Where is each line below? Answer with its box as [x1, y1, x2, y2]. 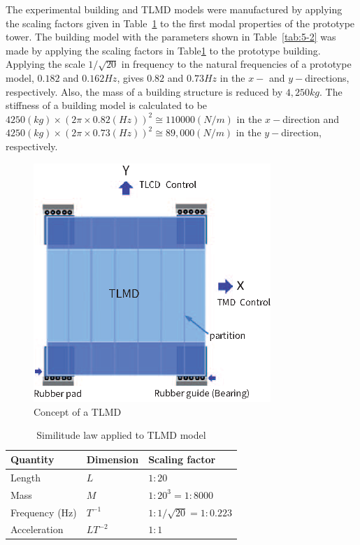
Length [10, 470, 41, 484]
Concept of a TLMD [34, 404, 122, 419]
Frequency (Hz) [10, 504, 77, 519]
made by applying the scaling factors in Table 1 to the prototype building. [6, 43, 321, 57]
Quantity [10, 452, 55, 467]
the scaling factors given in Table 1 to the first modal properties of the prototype [6, 15, 355, 30]
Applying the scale [6, 57, 85, 71]
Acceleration [10, 522, 64, 537]
